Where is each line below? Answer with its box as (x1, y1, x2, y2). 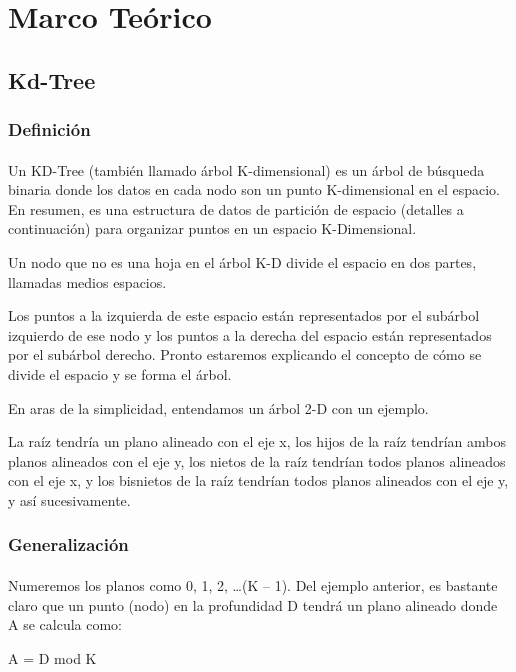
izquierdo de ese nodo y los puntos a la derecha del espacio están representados (8, 324, 492, 345)
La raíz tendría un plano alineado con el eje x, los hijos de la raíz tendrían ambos (8, 431, 506, 452)
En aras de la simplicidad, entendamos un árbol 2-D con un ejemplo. (8, 397, 429, 418)
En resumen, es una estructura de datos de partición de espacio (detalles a (8, 198, 464, 219)
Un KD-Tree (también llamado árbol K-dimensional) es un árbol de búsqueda (8, 159, 485, 180)
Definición (8, 117, 91, 142)
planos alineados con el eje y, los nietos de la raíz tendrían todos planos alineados (8, 450, 506, 471)
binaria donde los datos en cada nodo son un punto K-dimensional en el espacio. (8, 179, 500, 200)
